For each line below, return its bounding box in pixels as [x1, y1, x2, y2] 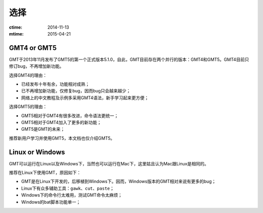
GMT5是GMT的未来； [21, 126, 65, 132]
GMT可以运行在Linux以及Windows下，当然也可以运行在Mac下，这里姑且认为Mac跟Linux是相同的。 [9, 160, 209, 166]
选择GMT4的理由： [9, 72, 47, 78]
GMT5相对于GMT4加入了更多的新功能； [21, 119, 102, 125]
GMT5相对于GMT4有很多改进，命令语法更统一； [21, 112, 119, 119]
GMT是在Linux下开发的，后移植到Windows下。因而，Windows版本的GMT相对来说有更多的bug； [21, 178, 216, 184]
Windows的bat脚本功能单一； [21, 199, 81, 205]
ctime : [9, 24, 22, 30]
